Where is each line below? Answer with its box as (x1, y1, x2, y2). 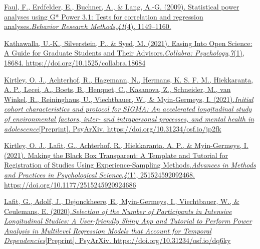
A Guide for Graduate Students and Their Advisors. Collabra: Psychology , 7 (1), (4, 47, 244, 58)
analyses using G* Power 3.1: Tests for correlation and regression (4, 11, 203, 21)
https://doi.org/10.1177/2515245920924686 (4, 179, 136, 189)
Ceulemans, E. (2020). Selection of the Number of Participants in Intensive (4, 205, 232, 216)
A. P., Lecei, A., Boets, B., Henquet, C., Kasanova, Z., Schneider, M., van (4, 84, 231, 94)
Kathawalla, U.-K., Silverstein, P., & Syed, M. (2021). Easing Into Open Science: (4, 37, 252, 48)
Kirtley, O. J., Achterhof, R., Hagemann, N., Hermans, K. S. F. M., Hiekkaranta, (4, 74, 253, 84)
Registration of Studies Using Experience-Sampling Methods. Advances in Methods (4, 159, 256, 170)
